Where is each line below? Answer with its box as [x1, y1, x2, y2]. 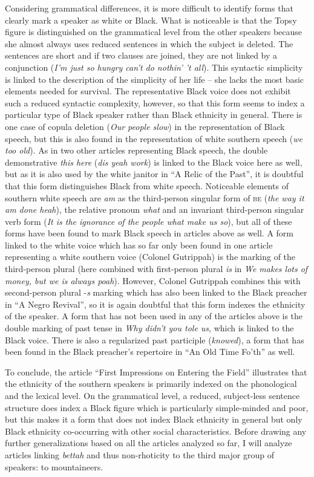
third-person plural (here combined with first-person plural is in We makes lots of [5, 262, 308, 275]
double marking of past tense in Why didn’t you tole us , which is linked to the [5, 322, 294, 334]
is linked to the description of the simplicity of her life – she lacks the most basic [5, 73, 304, 85]
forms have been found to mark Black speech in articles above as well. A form [5, 227, 293, 239]
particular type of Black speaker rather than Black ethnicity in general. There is [5, 108, 303, 121]
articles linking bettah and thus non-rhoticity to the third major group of [5, 448, 274, 461]
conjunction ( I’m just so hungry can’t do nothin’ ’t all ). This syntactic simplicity [5, 60, 303, 73]
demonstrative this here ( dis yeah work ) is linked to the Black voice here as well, [5, 155, 303, 168]
